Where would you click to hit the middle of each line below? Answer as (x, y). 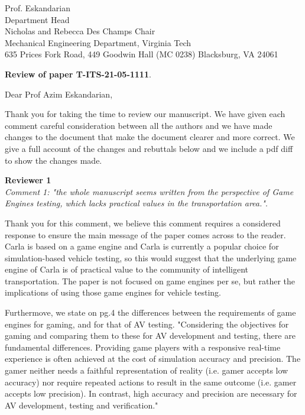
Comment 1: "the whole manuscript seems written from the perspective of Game (149, 191)
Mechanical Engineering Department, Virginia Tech (98, 42)
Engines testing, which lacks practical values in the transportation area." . (136, 203)
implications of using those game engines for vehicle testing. (113, 292)
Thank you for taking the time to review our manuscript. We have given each (145, 114)
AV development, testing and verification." (82, 405)
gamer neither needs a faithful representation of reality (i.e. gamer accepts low (147, 370)
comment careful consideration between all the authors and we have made (139, 125)
